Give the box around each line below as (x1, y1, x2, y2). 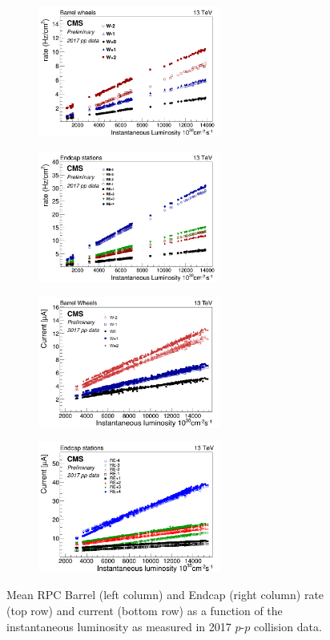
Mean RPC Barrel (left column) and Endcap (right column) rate (6, 586, 324, 603)
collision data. (253, 618, 322, 634)
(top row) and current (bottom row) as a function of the (6, 602, 283, 619)
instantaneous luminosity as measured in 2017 (6, 618, 231, 634)
